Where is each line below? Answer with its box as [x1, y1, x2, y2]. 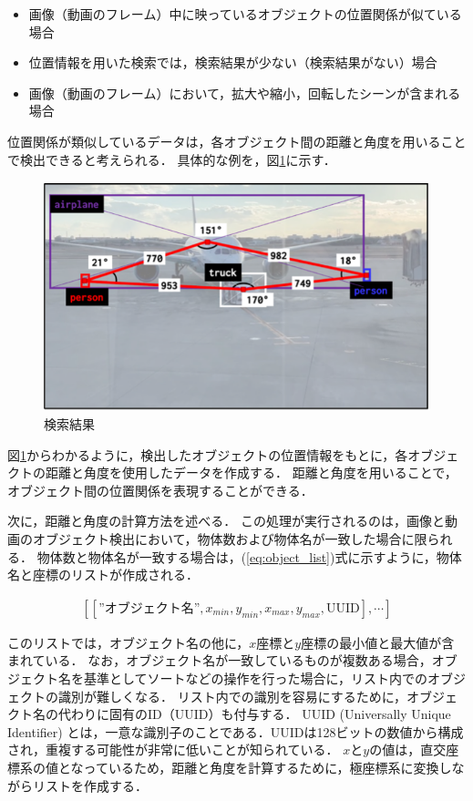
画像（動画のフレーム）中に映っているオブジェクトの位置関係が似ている [28, 5, 462, 23]
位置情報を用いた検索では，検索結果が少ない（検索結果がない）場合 [28, 53, 437, 72]
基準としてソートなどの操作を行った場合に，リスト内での [83, 669, 427, 688]
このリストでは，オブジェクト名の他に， [7, 632, 250, 652]
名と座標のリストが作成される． [7, 565, 199, 584]
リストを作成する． [32, 775, 148, 795]
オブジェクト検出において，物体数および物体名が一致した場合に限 [32, 529, 427, 549]
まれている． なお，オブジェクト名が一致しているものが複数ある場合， [7, 651, 432, 670]
